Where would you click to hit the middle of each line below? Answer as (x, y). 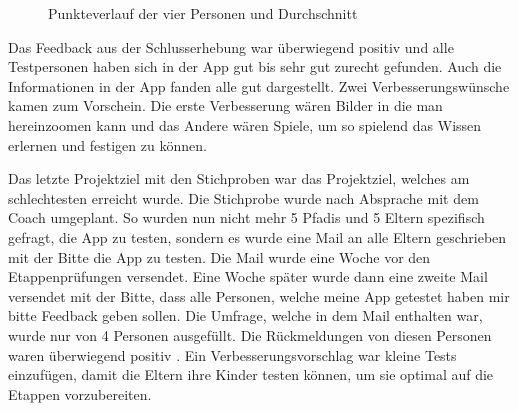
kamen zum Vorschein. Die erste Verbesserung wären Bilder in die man (225, 105)
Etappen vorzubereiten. (80, 393)
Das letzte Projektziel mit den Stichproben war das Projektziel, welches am (239, 178)
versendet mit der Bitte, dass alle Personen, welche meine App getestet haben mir (259, 295)
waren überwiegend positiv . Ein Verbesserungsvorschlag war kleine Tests (232, 354)
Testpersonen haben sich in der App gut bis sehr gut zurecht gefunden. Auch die (255, 66)
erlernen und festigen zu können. (107, 144)
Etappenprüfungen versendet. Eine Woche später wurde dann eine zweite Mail (248, 276)
